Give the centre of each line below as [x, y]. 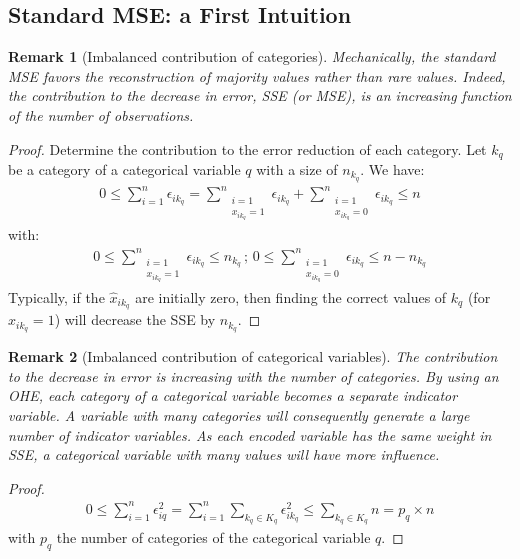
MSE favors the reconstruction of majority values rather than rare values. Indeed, [257, 75]
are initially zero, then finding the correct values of [291, 296]
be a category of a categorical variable [124, 169]
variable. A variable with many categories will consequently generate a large [239, 415]
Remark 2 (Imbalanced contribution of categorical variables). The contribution [253, 356]
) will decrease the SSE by [135, 319]
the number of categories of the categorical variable [213, 537]
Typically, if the [56, 296]
